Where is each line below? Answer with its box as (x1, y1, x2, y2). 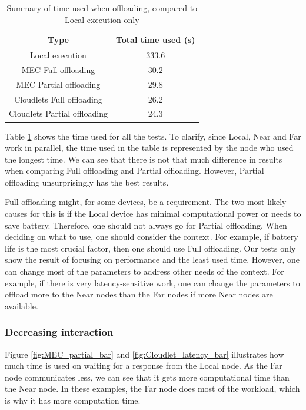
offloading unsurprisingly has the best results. (5, 176, 169, 188)
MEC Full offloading (21, 63, 95, 75)
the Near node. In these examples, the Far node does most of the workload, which (5, 382, 300, 395)
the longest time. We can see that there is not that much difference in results (5, 153, 282, 165)
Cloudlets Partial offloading (9, 107, 108, 120)
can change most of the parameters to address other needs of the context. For (5, 265, 284, 277)
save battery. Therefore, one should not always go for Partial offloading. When (5, 219, 287, 231)
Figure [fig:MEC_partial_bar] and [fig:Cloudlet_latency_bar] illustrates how (5, 348, 284, 360)
